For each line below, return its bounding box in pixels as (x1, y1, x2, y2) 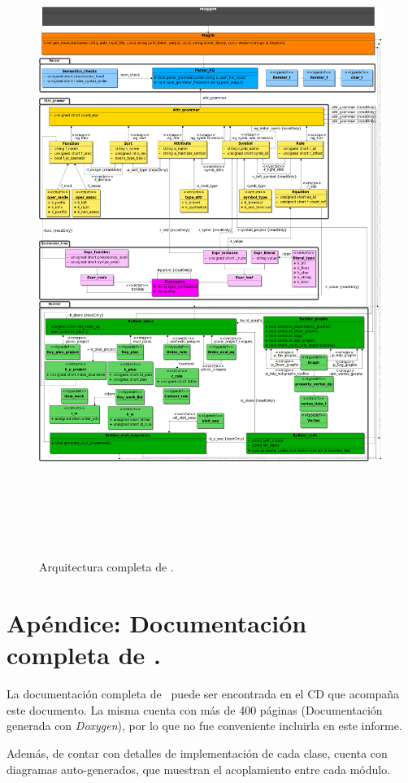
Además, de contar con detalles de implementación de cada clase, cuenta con (7, 744, 388, 761)
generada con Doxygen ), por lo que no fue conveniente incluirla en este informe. (7, 717, 402, 734)
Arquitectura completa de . (39, 558, 174, 575)
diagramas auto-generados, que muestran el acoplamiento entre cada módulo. (7, 760, 391, 777)
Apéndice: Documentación (7, 606, 307, 640)
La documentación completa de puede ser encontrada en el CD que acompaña (7, 685, 400, 702)
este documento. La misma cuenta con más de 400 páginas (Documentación (7, 701, 383, 718)
